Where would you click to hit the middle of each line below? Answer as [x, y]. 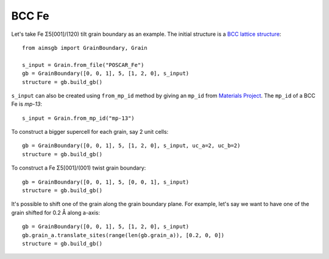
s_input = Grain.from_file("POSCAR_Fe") [83, 65]
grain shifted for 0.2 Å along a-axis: [56, 212]
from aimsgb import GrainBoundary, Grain [85, 48]
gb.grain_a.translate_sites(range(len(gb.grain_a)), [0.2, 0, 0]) [123, 235]
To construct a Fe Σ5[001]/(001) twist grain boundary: [79, 168]
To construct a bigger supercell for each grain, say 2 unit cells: [90, 132]
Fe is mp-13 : [27, 104]
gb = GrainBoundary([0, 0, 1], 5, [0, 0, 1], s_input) [106, 182]
